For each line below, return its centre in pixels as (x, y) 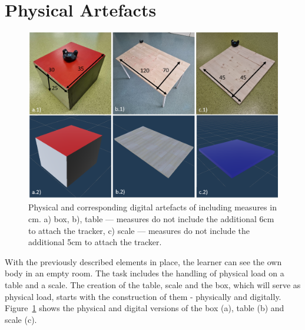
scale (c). (21, 319)
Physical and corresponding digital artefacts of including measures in (152, 207)
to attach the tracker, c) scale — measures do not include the (139, 230)
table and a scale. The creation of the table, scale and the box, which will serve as (153, 284)
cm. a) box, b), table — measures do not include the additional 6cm (151, 218)
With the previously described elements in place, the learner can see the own (143, 261)
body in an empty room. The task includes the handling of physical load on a (145, 273)
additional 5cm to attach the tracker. (95, 242)
